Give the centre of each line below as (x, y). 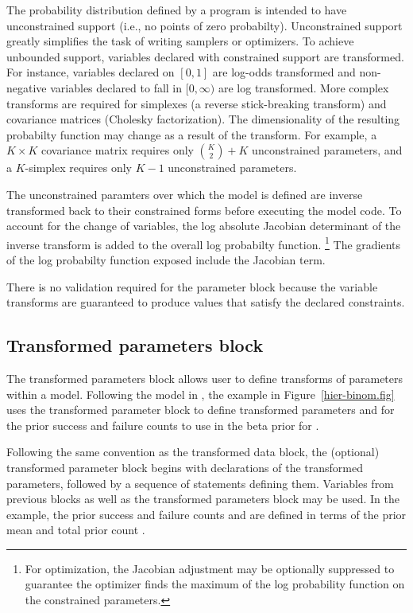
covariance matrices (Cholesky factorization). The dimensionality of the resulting (203, 119)
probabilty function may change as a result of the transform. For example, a (192, 134)
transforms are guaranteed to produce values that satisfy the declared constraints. (206, 302)
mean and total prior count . (76, 530)
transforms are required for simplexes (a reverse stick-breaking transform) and (197, 103)
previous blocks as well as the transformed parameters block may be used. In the (203, 499)
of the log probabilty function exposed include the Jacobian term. (166, 259)
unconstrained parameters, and (327, 150)
